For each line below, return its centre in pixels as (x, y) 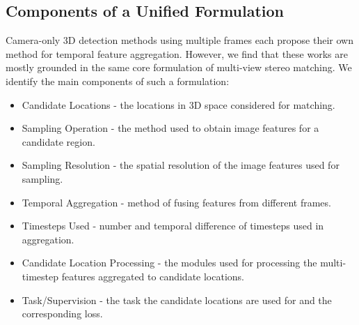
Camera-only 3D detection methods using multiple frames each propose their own (179, 40)
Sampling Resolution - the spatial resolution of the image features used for (181, 165)
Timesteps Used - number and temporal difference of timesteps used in (173, 226)
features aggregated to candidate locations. (153, 276)
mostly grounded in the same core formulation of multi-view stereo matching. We (179, 67)
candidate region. (58, 141)
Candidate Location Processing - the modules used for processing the (169, 263)
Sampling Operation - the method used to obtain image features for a (170, 128)
